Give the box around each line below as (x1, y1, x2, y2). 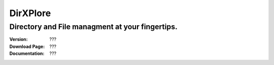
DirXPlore (9, 8, 51, 19)
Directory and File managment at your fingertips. (9, 22, 178, 31)
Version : (9, 36, 28, 42)
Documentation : (9, 50, 45, 56)
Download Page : (9, 43, 45, 49)
